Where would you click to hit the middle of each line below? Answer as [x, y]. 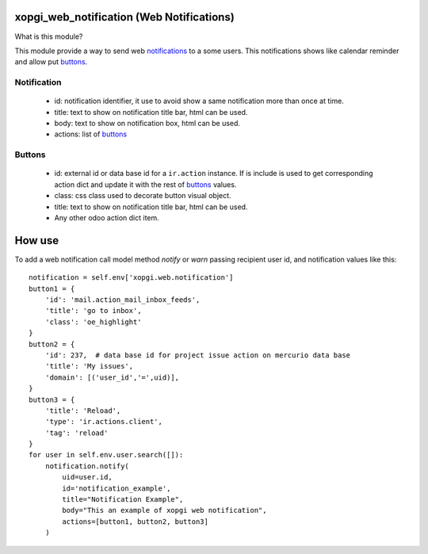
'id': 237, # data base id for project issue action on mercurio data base [198, 355]
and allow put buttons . [51, 62]
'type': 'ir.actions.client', [103, 422]
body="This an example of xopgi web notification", [164, 510]
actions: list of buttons [90, 134]
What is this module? [49, 36]
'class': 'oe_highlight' [93, 322]
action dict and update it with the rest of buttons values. [145, 184]
